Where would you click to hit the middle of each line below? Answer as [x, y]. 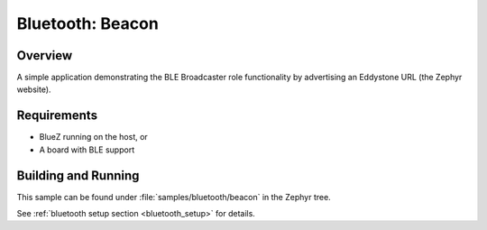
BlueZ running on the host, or [93, 137]
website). [34, 89]
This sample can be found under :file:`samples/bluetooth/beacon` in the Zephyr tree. [174, 197]
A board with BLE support [87, 150]
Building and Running [78, 175]
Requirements [57, 116]
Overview [45, 55]
